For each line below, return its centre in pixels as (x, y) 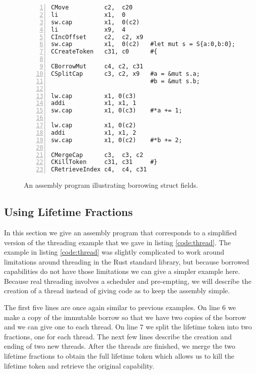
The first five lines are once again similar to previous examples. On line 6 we (120, 307)
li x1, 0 (88, 15)
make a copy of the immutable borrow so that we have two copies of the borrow (125, 317)
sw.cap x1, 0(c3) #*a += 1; (117, 111)
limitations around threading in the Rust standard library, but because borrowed (127, 261)
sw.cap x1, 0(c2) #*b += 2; (117, 140)
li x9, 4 (88, 29)
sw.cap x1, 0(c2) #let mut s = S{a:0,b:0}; (143, 44)
